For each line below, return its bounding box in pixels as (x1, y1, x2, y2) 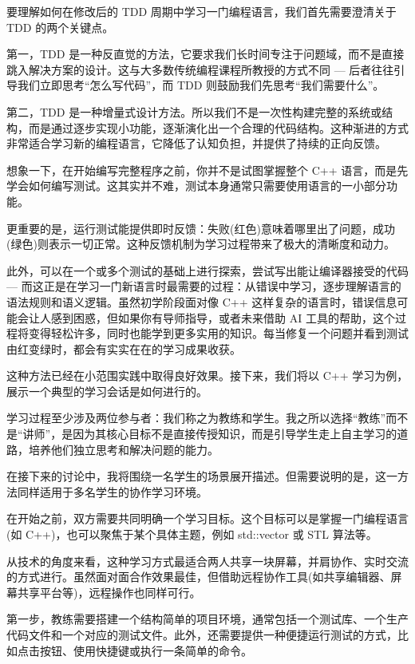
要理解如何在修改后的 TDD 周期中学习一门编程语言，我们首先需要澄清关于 (6, 3, 397, 19)
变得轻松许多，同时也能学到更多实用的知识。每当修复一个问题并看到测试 (28, 325, 409, 342)
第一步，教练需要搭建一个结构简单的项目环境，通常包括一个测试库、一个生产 (6, 611, 409, 627)
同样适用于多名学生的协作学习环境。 (17, 483, 207, 500)
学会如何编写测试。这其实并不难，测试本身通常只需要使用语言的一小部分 (6, 177, 386, 194)
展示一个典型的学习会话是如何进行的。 (6, 382, 207, 399)
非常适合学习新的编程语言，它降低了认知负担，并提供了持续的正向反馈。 (6, 135, 386, 152)
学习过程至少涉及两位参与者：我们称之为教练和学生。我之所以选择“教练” (6, 409, 386, 426)
